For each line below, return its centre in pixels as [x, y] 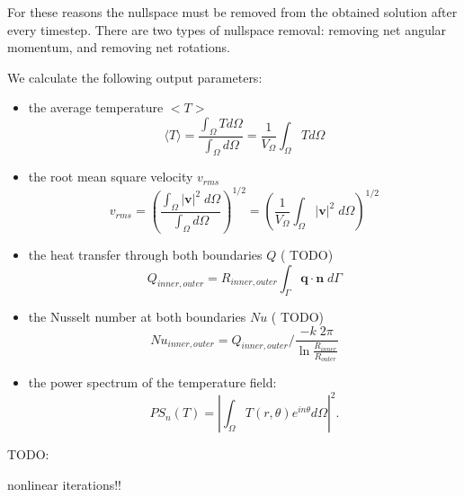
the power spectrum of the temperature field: [152, 382]
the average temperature [96, 107]
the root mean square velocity [111, 177]
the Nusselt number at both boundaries [137, 317]
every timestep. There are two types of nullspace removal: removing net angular [227, 29]
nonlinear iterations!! [64, 485]
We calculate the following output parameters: [135, 77]
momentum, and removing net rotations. [119, 47]
